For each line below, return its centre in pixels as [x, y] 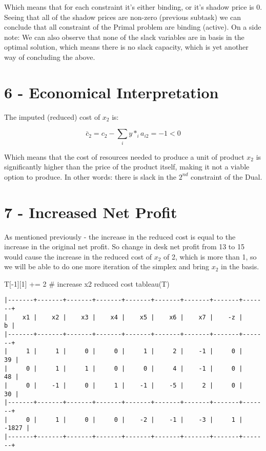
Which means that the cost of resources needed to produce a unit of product [124, 156]
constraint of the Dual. [227, 176]
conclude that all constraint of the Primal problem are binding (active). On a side [133, 27]
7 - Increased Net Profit [91, 212]
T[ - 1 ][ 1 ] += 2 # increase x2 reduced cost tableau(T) [87, 283]
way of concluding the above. [50, 57]
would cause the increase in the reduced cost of [78, 256]
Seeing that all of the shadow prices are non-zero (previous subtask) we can [123, 17]
